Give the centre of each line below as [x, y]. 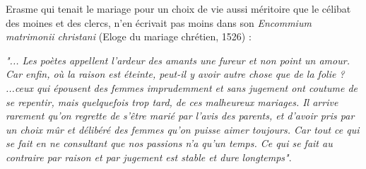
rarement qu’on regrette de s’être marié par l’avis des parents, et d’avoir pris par [180, 116]
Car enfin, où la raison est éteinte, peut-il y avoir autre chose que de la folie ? [175, 74]
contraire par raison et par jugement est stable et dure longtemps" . [149, 157]
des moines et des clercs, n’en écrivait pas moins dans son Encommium [159, 22]
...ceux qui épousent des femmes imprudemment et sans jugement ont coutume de [182, 87]
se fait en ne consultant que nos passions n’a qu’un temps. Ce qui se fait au [169, 143]
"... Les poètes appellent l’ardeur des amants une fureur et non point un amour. [178, 60]
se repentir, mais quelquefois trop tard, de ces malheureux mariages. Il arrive [172, 101]
